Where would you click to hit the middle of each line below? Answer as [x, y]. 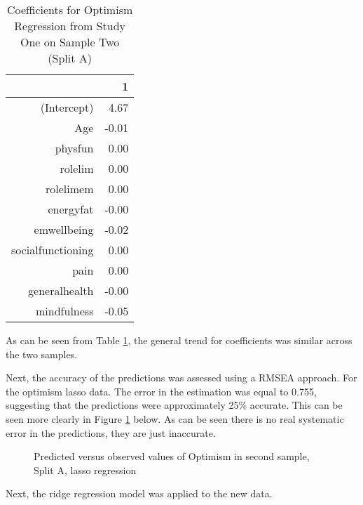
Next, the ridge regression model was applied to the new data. [139, 493]
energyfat [71, 209]
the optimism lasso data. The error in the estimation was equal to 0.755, [161, 391]
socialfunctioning [53, 250]
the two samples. [42, 354]
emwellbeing [64, 229]
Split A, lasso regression [85, 470]
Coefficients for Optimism [70, 9]
